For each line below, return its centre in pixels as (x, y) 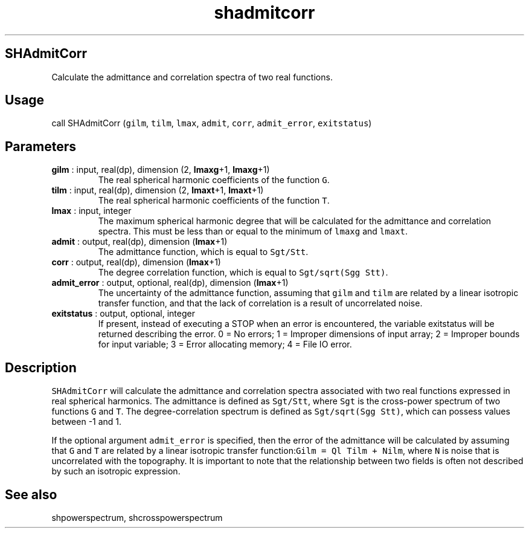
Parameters (40, 146)
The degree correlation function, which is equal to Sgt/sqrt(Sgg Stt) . (243, 273)
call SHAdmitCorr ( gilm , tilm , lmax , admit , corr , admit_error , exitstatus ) (212, 123)
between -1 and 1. (87, 422)
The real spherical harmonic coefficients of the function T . (214, 201)
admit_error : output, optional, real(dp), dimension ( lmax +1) (170, 283)
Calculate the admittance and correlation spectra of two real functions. (192, 77)
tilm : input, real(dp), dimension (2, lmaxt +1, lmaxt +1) (158, 190)
